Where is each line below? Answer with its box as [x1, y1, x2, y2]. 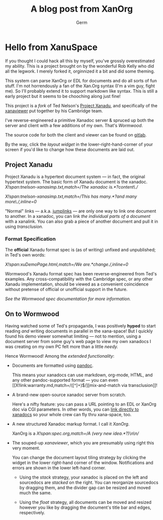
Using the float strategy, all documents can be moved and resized [19, 499, 152, 505]
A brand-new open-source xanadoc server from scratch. [12, 391, 127, 398]
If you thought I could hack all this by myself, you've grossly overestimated [5, 58, 155, 64]
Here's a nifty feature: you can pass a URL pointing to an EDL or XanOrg [12, 401, 157, 407]
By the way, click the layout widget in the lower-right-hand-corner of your [5, 141, 153, 147]
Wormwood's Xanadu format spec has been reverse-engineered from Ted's [5, 270, 157, 276]
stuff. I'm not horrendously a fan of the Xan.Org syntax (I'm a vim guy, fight [5, 83, 155, 89]
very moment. [12, 445, 40, 451]
